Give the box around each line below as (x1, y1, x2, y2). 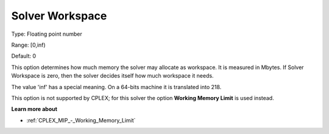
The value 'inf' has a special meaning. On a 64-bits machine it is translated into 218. (11, 83, 222, 90)
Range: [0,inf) (11, 41, 46, 49)
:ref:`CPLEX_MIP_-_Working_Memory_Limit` (26, 116, 136, 124)
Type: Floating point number (11, 30, 82, 38)
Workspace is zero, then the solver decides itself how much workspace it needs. (11, 72, 214, 79)
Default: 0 (11, 52, 37, 60)
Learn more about (11, 106, 58, 113)
